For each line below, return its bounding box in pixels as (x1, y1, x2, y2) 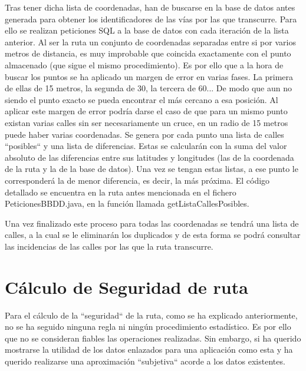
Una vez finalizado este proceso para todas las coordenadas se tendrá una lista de (5, 217, 299, 229)
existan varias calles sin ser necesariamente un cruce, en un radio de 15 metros (5, 116, 288, 128)
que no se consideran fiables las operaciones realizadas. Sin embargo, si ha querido (5, 332, 301, 344)
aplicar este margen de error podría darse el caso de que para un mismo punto (5, 105, 288, 117)
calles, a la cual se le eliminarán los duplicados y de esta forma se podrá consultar (5, 228, 301, 241)
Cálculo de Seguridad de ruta (5, 274, 248, 299)
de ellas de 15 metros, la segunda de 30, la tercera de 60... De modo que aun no (5, 82, 292, 94)
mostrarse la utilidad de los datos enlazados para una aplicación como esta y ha (5, 343, 293, 356)
